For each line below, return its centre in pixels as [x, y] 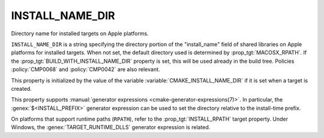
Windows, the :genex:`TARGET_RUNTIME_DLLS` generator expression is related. [111, 127]
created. [22, 88]
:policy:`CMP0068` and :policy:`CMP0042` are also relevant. [85, 69]
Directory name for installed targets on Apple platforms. [80, 33]
